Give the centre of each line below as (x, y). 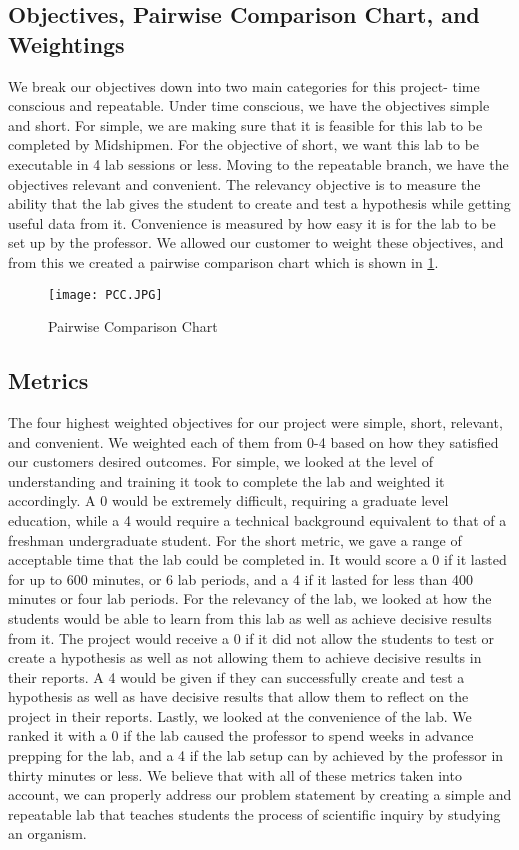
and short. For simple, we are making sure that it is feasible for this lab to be (245, 124)
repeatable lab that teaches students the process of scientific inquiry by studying (254, 813)
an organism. (47, 833)
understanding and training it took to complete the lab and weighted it (226, 480)
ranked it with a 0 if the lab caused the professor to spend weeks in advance (241, 735)
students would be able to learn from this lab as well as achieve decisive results (250, 617)
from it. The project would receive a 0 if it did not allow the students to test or (251, 637)
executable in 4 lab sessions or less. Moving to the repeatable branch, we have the (258, 163)
